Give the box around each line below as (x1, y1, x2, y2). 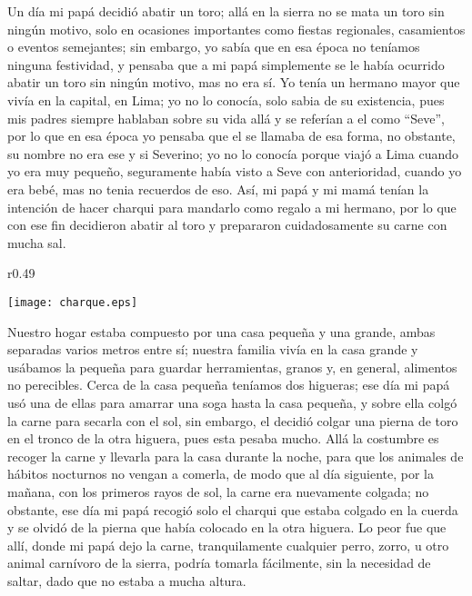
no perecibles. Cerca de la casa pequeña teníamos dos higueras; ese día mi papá (7, 375, 450, 394)
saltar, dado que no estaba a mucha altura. (7, 571, 246, 590)
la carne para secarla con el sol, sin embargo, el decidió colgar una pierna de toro (7, 411, 458, 430)
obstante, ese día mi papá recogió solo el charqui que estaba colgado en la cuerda (7, 500, 458, 519)
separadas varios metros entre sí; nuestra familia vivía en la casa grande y (7, 340, 418, 359)
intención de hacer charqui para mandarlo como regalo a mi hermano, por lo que (7, 197, 457, 216)
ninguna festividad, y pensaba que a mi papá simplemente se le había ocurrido (7, 55, 445, 74)
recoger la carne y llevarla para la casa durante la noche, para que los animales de (7, 446, 464, 465)
